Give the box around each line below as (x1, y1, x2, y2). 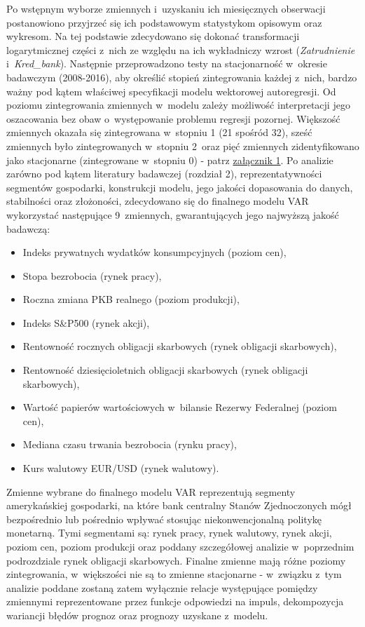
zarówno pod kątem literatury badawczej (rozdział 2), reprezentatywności (6, 166, 322, 181)
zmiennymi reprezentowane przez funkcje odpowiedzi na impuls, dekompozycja (6, 594, 344, 609)
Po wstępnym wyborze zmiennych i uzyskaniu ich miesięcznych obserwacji (6, 1, 326, 15)
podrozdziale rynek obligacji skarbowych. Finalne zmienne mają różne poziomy (6, 553, 346, 567)
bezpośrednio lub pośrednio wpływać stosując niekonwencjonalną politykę (6, 511, 322, 526)
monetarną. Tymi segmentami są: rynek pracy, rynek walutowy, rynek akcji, (6, 525, 332, 540)
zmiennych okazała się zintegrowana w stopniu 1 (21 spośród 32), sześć (6, 125, 312, 140)
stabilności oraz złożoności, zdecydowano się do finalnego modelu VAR (6, 194, 309, 208)
